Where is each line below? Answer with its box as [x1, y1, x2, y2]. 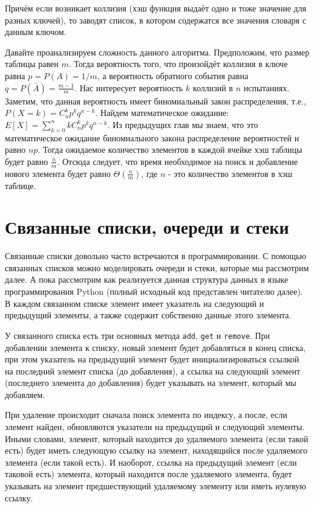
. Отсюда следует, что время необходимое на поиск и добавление [57, 155, 298, 167]
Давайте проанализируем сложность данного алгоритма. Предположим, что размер [5, 45, 310, 58]
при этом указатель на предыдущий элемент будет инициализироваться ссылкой [5, 353, 299, 365]
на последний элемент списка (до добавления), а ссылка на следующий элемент [5, 364, 301, 377]
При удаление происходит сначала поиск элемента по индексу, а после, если [5, 408, 287, 421]
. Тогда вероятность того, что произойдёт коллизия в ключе [68, 57, 288, 70]
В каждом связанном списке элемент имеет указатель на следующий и [5, 297, 264, 309]
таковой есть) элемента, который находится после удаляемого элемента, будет [5, 468, 292, 480]
